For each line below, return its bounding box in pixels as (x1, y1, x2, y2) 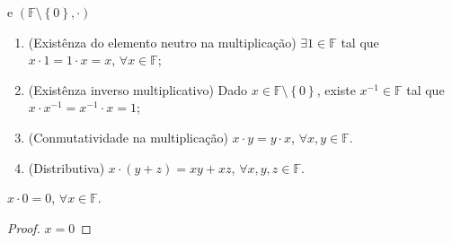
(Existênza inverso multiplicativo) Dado (28, 80, 248, 99)
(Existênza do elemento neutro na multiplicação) (28, 32, 297, 51)
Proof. (7, 218, 40, 237)
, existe (316, 80, 356, 99)
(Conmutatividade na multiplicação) (28, 127, 228, 146)
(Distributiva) (28, 158, 105, 177)
